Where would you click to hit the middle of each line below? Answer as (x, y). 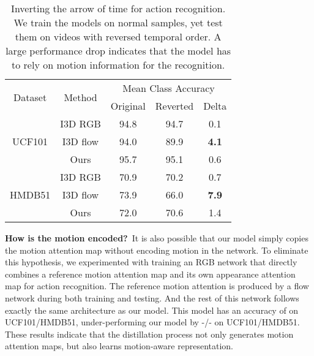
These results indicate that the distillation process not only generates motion (149, 334)
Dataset (30, 97)
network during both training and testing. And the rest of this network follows (152, 297)
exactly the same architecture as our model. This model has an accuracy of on (152, 310)
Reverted (174, 106)
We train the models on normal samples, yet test (118, 22)
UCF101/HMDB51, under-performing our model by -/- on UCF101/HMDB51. (152, 322)
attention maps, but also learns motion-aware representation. (119, 346)
